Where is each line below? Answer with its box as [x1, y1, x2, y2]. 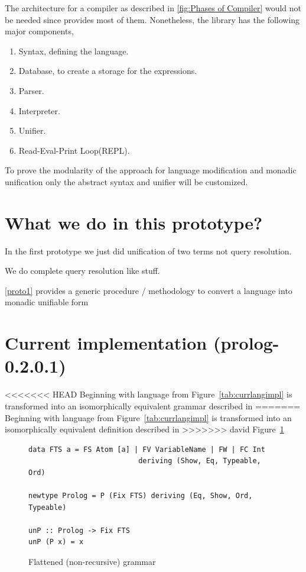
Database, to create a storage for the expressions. [18, 64, 197, 77]
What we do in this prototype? [5, 210, 263, 234]
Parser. [18, 84, 44, 96]
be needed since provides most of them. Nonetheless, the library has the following [5, 13, 300, 25]
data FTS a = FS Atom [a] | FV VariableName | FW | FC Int [28, 445, 265, 454]
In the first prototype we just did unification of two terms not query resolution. [5, 244, 292, 257]
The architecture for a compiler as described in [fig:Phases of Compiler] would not [5, 2, 302, 14]
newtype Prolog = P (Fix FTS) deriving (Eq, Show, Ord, [28, 492, 253, 500]
